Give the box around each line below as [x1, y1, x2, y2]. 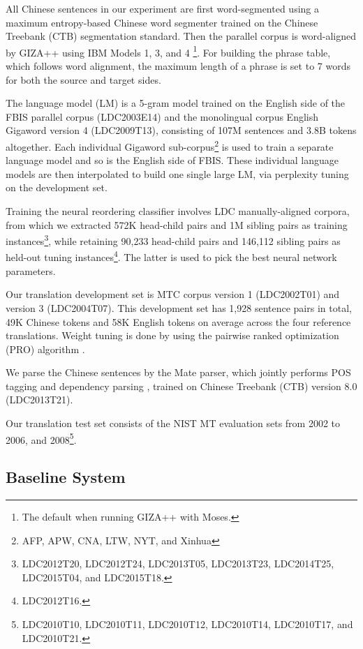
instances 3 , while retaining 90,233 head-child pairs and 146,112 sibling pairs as [6, 232, 341, 248]
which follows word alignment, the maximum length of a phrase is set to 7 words [6, 59, 350, 73]
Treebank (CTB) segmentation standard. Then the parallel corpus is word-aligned [6, 29, 356, 43]
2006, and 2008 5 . [6, 430, 77, 447]
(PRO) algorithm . [6, 341, 85, 356]
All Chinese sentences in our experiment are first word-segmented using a [6, 1, 319, 15]
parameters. [6, 263, 56, 278]
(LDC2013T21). [6, 392, 73, 407]
